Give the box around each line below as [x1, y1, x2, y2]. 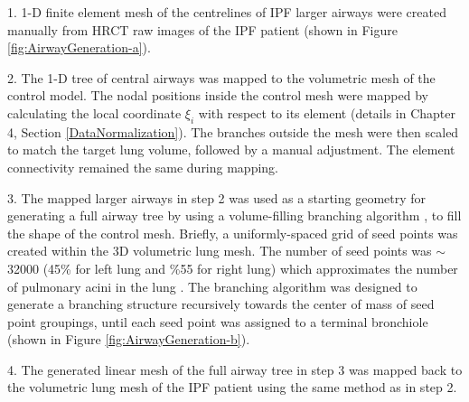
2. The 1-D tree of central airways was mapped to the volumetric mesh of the [7, 68, 436, 87]
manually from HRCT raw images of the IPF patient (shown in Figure [7, 20, 398, 39]
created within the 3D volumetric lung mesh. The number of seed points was [7, 241, 432, 260]
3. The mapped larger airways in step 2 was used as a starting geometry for [7, 188, 427, 207]
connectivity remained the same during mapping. [7, 157, 279, 176]
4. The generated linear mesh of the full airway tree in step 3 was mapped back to [7, 360, 463, 379]
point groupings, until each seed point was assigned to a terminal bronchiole [7, 312, 428, 331]
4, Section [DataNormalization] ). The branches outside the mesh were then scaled [7, 122, 459, 141]
